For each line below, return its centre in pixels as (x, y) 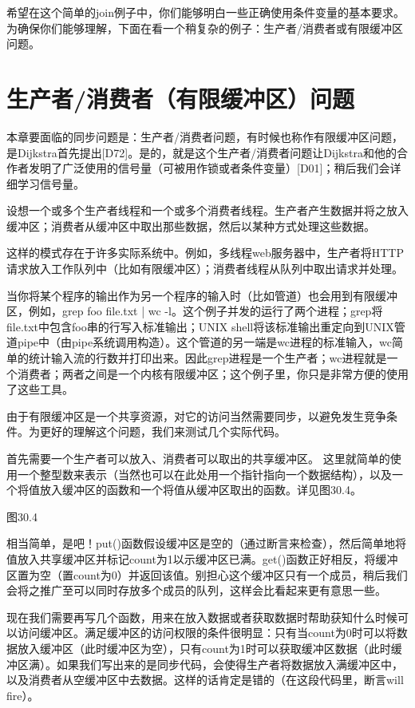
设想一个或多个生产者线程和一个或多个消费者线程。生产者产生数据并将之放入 (207, 210)
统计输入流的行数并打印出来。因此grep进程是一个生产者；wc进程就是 (207, 358)
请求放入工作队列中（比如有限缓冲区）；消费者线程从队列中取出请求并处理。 (205, 269)
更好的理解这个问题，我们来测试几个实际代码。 (162, 431)
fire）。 (23, 695)
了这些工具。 (40, 389)
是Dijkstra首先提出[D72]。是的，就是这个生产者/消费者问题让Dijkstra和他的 (202, 152)
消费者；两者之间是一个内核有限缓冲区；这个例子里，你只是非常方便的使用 (213, 373)
